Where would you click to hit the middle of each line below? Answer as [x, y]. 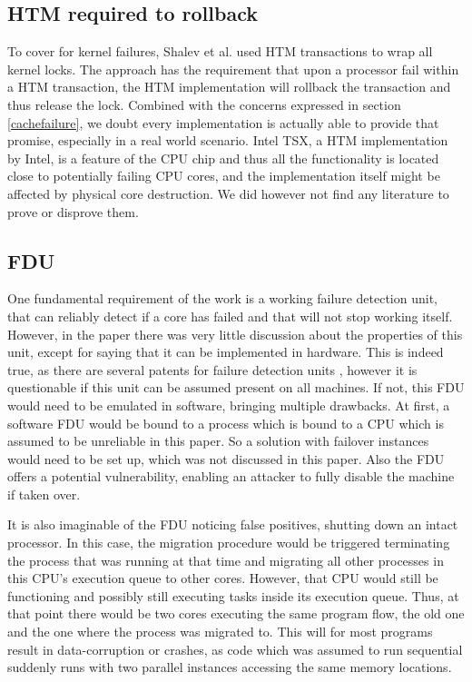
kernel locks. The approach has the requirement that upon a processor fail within [233, 69]
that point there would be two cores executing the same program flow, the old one [236, 613]
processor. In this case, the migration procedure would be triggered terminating [229, 543]
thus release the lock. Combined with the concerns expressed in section [204, 104]
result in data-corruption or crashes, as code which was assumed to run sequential [235, 649]
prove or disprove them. [73, 211]
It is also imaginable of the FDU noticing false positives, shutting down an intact [233, 524]
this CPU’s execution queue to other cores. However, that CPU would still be [223, 578]
